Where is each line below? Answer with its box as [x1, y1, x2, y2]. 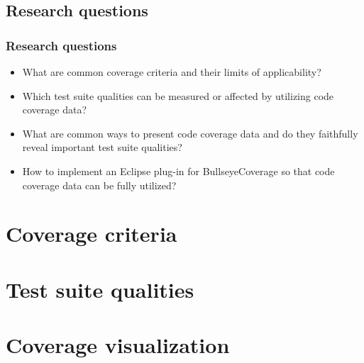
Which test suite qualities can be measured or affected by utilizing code [22, 88, 334, 103]
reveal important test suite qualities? [22, 140, 182, 155]
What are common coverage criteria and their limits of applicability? [22, 65, 321, 79]
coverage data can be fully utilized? [22, 177, 177, 192]
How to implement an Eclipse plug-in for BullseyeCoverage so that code [22, 163, 335, 178]
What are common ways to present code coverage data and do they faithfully [22, 125, 358, 140]
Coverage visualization [6, 330, 230, 359]
